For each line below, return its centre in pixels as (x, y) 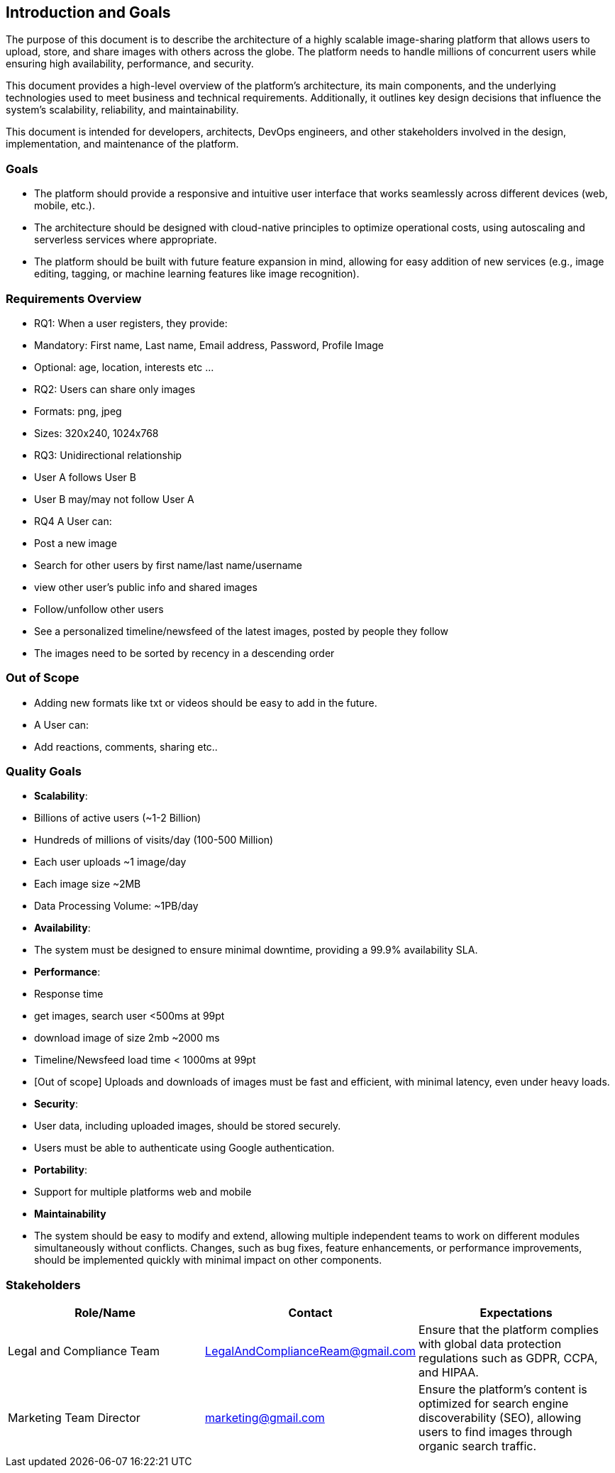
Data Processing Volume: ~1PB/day (116, 906)
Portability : (61, 1170)
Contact (310, 1313)
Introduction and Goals (88, 12)
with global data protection (490, 1344)
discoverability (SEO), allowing (500, 1418)
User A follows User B (85, 477)
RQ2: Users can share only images (115, 389)
